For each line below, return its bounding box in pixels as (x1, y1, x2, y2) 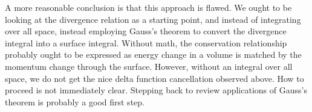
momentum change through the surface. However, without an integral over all (5, 60, 293, 72)
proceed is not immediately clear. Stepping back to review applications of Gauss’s (5, 84, 307, 96)
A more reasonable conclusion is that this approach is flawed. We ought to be (5, 1, 292, 13)
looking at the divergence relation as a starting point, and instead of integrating (5, 13, 301, 25)
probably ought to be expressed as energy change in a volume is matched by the (5, 48, 302, 61)
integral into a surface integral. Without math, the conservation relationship (5, 36, 287, 49)
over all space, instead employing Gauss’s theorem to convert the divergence (5, 25, 287, 37)
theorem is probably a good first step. (5, 95, 145, 108)
